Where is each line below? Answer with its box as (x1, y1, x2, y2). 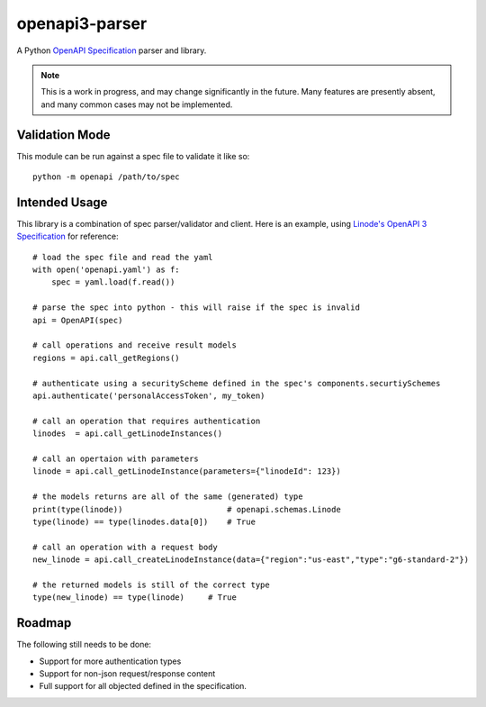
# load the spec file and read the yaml (32, 252, 213, 262)
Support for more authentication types (39, 656, 182, 666)
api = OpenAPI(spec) (32, 315, 123, 325)
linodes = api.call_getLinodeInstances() (32, 429, 223, 439)
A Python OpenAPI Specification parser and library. (16, 45, 207, 56)
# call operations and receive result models (32, 340, 238, 350)
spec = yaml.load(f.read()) (50, 277, 175, 287)
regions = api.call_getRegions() (32, 352, 180, 363)
